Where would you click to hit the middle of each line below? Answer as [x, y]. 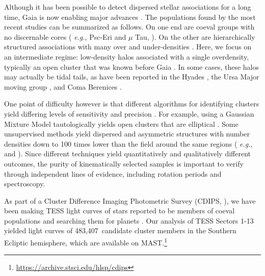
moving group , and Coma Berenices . [63, 86]
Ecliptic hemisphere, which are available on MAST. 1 [86, 242]
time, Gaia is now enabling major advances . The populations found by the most [130, 17]
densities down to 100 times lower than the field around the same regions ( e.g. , [128, 143]
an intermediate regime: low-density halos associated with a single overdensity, [127, 56]
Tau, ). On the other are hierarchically [195, 36]
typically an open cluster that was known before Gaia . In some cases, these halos [132, 66]
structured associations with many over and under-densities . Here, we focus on [128, 47]
